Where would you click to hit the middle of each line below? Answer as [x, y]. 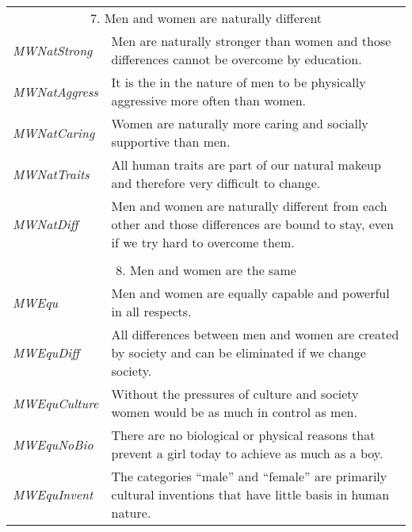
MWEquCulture [56, 403]
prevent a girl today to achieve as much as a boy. [247, 453]
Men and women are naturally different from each [249, 206]
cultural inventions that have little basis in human [250, 494]
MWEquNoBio [53, 444]
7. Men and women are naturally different [206, 18]
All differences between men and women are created [255, 334]
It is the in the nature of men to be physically [238, 82]
